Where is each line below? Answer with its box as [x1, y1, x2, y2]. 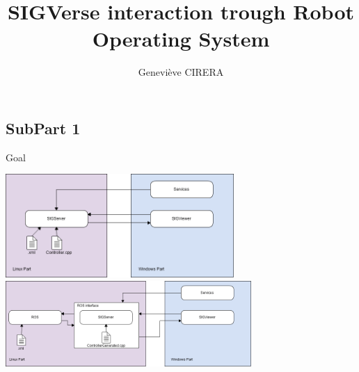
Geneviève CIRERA [138, 65, 224, 79]
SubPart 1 [6, 117, 81, 138]
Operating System [92, 24, 270, 53]
